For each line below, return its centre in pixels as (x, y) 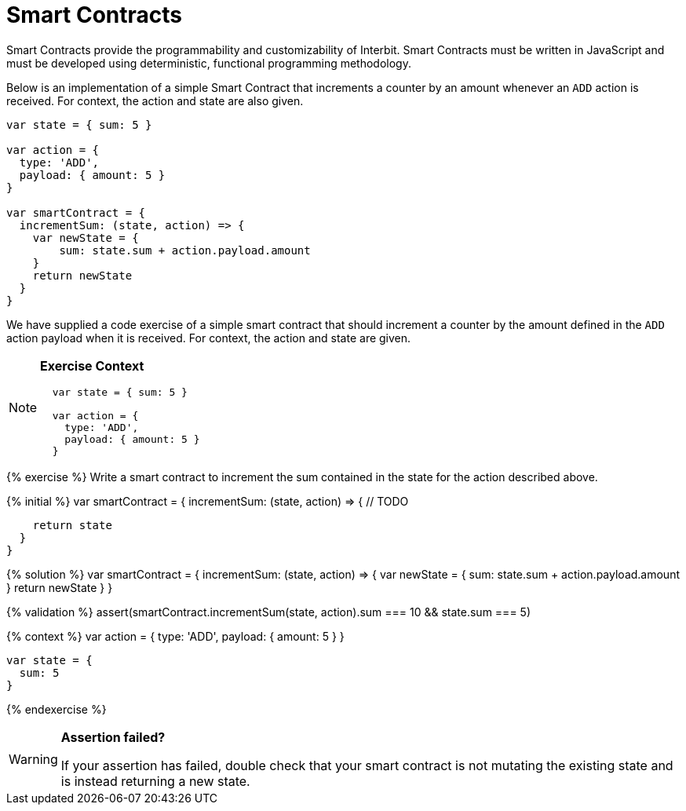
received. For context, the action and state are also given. (155, 100)
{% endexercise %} (57, 709)
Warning (33, 759)
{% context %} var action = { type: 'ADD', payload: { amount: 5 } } (175, 636)
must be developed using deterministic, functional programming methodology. (209, 63)
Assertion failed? (113, 737)
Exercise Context (92, 365)
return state (72, 525)
